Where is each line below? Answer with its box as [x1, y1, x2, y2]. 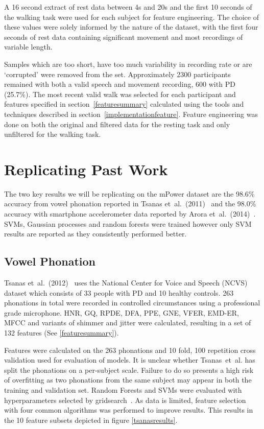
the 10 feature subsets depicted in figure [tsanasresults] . [4, 414, 178, 425]
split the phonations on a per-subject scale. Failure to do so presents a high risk [4, 364, 254, 375]
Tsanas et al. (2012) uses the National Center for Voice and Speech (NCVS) [4, 277, 248, 288]
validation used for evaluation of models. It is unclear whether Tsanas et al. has [4, 354, 255, 365]
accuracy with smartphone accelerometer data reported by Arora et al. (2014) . [4, 208, 256, 219]
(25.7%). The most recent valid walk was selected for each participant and [4, 88, 236, 99]
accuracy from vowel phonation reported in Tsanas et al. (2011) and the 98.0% [4, 198, 256, 209]
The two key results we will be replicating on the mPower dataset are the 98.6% [4, 188, 255, 199]
